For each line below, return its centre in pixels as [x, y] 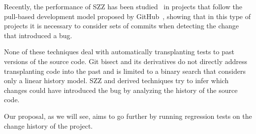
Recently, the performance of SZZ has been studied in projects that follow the [123, 6]
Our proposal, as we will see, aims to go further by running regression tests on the [128, 116]
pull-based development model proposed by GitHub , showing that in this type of [127, 16]
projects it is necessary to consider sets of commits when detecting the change [122, 26]
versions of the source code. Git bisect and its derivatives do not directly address [126, 61]
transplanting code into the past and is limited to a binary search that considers [125, 71]
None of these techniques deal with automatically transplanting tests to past [119, 52]
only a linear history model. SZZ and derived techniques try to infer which [116, 80]
